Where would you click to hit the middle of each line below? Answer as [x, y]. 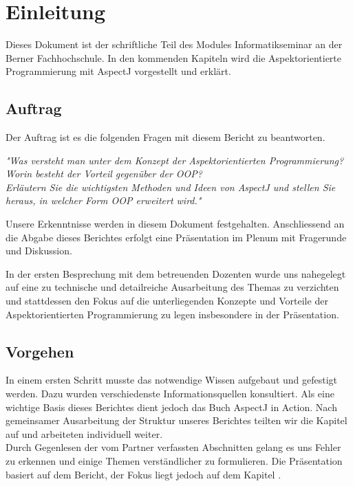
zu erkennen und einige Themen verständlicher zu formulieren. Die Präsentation [174, 461]
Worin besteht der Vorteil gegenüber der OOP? [104, 174]
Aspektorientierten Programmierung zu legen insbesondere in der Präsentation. [172, 314]
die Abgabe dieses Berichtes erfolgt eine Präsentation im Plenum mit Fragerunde [176, 237]
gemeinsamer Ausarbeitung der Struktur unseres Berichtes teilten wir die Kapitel [176, 420]
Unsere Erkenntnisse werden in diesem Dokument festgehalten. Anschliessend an [175, 224]
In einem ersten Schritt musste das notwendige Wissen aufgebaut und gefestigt [172, 380]
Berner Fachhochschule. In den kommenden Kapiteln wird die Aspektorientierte [174, 57]
